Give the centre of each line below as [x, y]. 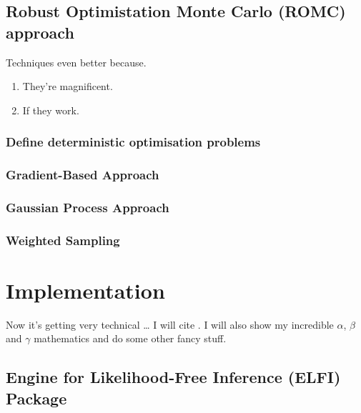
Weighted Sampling [63, 240]
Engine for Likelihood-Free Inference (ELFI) [173, 377]
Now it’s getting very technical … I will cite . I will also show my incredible [170, 324]
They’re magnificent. [68, 86]
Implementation [85, 290]
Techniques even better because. [76, 62]
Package [36, 398]
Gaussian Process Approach [88, 207]
